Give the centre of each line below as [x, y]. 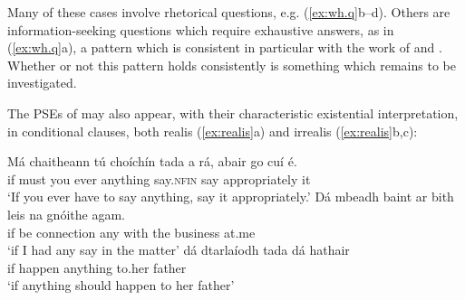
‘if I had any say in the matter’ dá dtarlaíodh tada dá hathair [179, 250]
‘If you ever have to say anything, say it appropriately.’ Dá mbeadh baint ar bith [231, 197]
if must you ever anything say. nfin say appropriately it [159, 178]
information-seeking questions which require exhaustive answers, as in [201, 29]
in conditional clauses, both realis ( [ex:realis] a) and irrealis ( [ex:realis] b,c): [213, 131]
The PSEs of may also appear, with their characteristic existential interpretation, [233, 112]
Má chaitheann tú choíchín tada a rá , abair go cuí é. [152, 161]
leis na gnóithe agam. [66, 214]
